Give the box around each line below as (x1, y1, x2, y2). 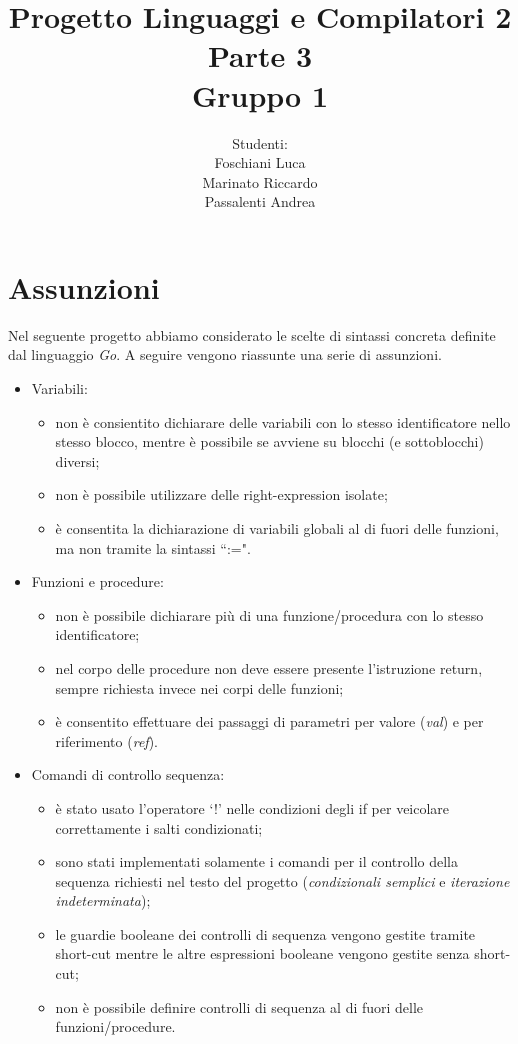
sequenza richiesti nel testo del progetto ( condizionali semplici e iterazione (55, 870, 510, 891)
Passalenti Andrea (204, 191, 316, 212)
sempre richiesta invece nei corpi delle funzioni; (55, 677, 344, 698)
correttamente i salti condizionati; (55, 817, 263, 838)
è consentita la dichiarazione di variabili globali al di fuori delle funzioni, (55, 517, 499, 538)
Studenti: (232, 132, 288, 153)
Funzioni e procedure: (31, 571, 164, 592)
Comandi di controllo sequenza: (31, 764, 225, 785)
